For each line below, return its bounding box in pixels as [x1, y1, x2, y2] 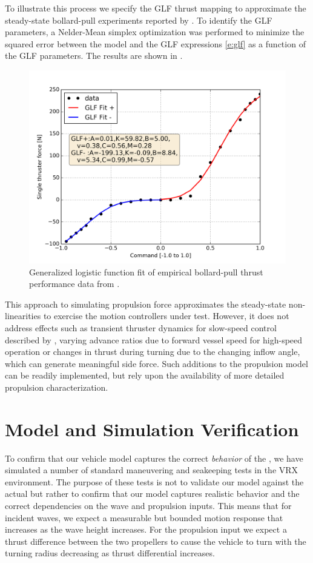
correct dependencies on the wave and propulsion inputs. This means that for [5, 499, 292, 511]
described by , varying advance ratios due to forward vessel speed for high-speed [5, 333, 303, 346]
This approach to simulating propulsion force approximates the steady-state [5, 297, 286, 310]
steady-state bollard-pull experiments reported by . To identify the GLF [5, 13, 272, 26]
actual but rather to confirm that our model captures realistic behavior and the [5, 487, 300, 500]
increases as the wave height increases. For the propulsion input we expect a [5, 523, 287, 536]
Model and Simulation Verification [5, 416, 299, 441]
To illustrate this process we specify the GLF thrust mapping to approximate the [5, 2, 306, 14]
